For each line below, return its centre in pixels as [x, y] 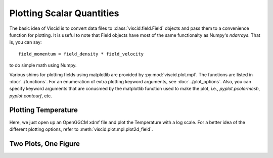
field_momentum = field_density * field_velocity [81, 54]
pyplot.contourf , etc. [31, 95]
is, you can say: [26, 42]
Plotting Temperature [43, 110]
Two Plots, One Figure [45, 144]
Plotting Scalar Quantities [64, 13]
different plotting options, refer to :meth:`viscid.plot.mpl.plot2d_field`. [81, 129]
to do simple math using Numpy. [43, 65]
